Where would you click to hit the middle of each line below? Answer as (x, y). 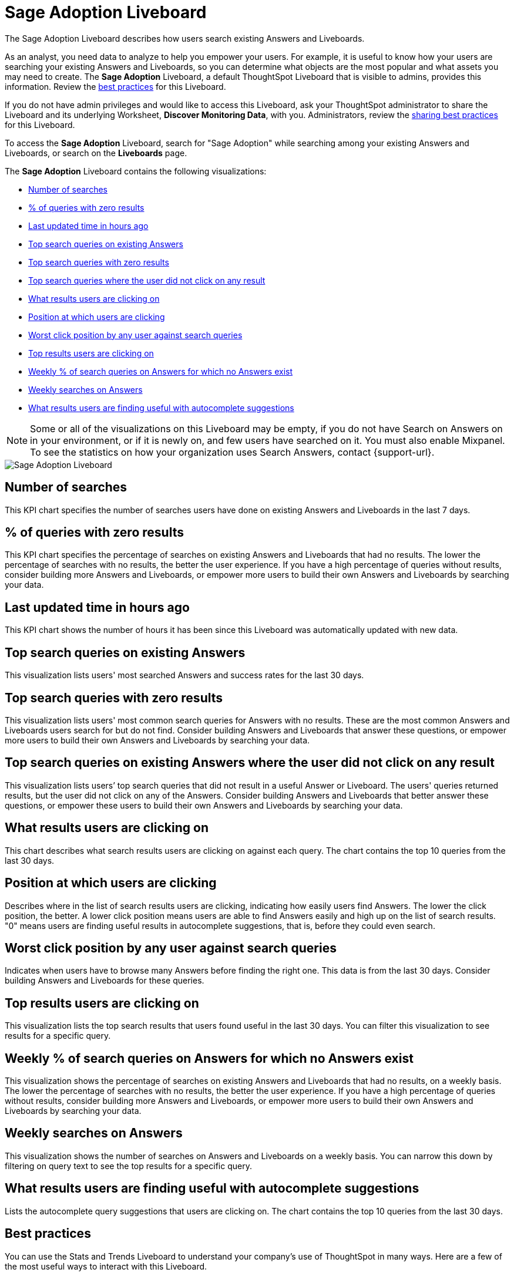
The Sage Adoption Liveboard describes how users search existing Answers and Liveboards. (185, 38)
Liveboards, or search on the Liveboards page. (96, 153)
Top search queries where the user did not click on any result (147, 280)
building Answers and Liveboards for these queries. (105, 981)
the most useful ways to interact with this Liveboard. (106, 1266)
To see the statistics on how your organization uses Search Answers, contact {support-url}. (232, 452)
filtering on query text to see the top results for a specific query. (128, 1166)
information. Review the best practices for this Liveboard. (115, 86)
